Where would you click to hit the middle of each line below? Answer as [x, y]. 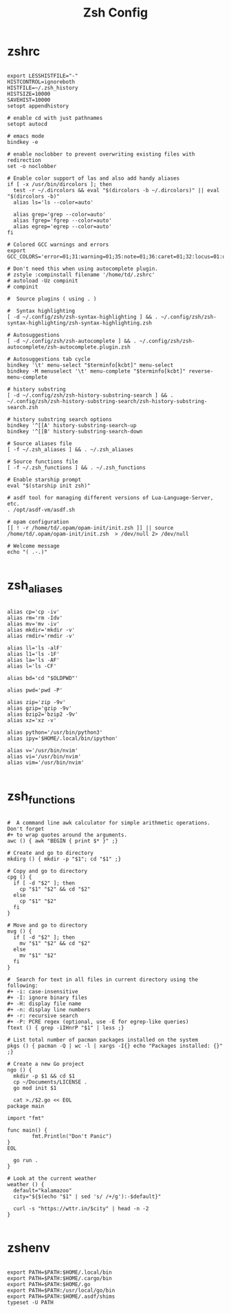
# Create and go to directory [51, 853]
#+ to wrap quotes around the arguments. [67, 835]
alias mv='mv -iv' [33, 624]
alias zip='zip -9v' [37, 703]
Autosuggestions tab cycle [52, 359]
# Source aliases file [40, 443]
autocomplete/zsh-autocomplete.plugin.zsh [69, 347]
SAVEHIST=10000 [29, 100]
